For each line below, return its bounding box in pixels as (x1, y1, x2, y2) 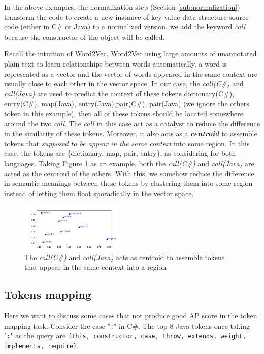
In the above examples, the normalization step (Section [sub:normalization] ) (4, 2, 240, 12)
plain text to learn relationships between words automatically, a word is (4, 58, 227, 69)
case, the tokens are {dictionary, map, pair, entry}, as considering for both (4, 148, 236, 158)
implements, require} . (4, 340, 79, 350)
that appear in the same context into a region (24, 262, 167, 272)
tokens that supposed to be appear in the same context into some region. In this (4, 138, 250, 148)
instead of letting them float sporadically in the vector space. (4, 187, 194, 198)
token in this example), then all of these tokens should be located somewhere (4, 108, 243, 118)
